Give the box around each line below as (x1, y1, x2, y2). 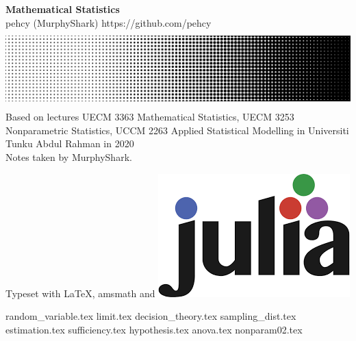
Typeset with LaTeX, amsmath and (5, 286, 155, 300)
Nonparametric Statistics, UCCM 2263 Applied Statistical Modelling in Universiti (5, 123, 349, 137)
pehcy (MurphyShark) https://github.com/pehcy (5, 15, 212, 29)
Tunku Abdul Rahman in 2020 (5, 136, 134, 151)
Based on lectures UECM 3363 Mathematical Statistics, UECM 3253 (5, 110, 294, 124)
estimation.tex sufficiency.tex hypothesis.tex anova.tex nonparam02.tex (5, 322, 303, 336)
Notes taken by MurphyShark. (5, 149, 132, 164)
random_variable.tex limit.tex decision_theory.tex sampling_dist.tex (5, 309, 296, 323)
